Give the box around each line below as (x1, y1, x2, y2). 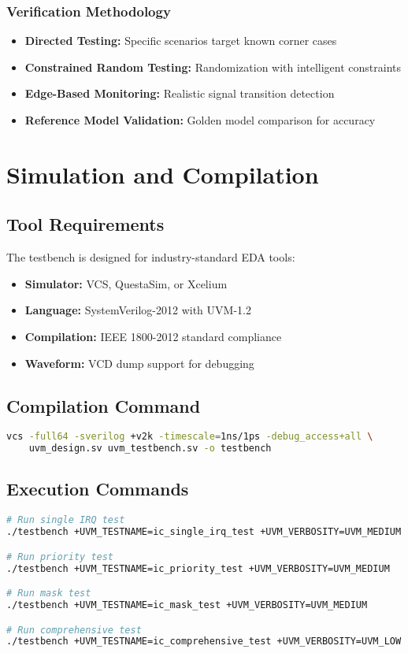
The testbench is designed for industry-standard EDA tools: (6, 249, 295, 265)
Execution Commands (6, 477, 189, 501)
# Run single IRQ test (6, 514, 125, 526)
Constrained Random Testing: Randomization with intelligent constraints (24, 58, 402, 75)
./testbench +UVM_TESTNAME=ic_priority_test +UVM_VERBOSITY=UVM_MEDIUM (6, 562, 390, 574)
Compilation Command (6, 393, 201, 417)
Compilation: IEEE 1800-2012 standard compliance (24, 328, 282, 344)
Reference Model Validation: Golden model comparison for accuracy (24, 112, 376, 128)
